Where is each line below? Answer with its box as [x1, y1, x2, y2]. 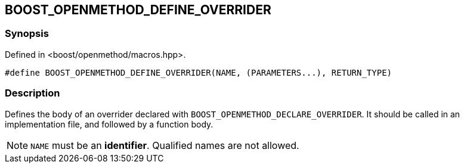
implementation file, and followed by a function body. [5, 119, 214, 129]
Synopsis [5, 27, 49, 40]
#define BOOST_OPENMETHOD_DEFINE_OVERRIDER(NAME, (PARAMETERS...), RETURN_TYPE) [5, 67, 392, 77]
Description [5, 87, 60, 99]
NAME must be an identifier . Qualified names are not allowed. [30, 139, 299, 151]
